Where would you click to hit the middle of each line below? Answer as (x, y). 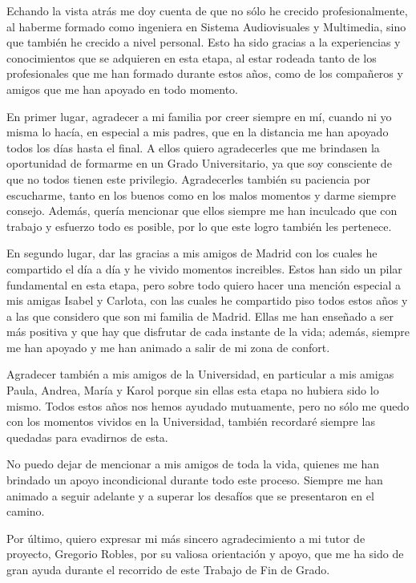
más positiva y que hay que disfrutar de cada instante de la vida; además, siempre (208, 332)
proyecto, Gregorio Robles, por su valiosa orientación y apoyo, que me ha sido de (205, 554)
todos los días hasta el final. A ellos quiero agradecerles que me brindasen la (193, 147)
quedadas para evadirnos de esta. (87, 437)
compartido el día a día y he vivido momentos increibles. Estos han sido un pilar (204, 268)
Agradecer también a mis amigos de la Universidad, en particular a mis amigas (200, 374)
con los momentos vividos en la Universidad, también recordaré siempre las (191, 421)
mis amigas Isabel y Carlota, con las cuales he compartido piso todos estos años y (207, 300)
